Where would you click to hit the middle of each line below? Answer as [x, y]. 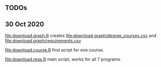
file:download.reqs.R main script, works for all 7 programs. [63, 59]
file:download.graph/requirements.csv [43, 41]
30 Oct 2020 [25, 24]
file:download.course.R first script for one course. [55, 50]
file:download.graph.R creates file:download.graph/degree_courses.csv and [81, 36]
